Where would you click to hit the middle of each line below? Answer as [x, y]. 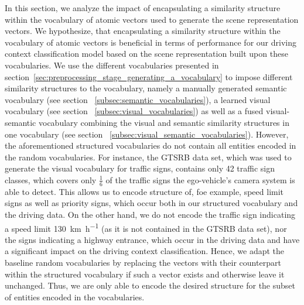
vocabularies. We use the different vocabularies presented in [112, 65]
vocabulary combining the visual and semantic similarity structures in [164, 122]
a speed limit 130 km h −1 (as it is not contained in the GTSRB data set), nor [146, 227]
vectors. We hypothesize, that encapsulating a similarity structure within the [143, 31]
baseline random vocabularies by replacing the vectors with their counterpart [143, 262]
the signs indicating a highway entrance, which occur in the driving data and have [152, 239]
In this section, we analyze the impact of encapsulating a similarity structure [143, 8]
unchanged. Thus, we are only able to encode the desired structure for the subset [150, 285]
